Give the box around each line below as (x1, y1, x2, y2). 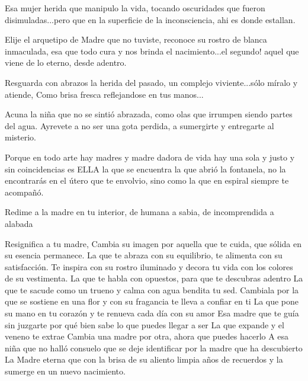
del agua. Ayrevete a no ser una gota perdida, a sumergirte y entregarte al (5, 119, 274, 132)
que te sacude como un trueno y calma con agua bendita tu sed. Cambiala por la (5, 283, 299, 296)
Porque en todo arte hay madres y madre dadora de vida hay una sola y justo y (5, 151, 295, 163)
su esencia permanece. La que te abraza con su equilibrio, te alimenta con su (5, 249, 283, 261)
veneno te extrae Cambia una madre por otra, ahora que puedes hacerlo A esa (5, 330, 289, 342)
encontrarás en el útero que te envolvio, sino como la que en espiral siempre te (5, 174, 289, 187)
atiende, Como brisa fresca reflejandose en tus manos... (5, 88, 204, 100)
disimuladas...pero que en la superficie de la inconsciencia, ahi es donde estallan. (5, 13, 296, 25)
